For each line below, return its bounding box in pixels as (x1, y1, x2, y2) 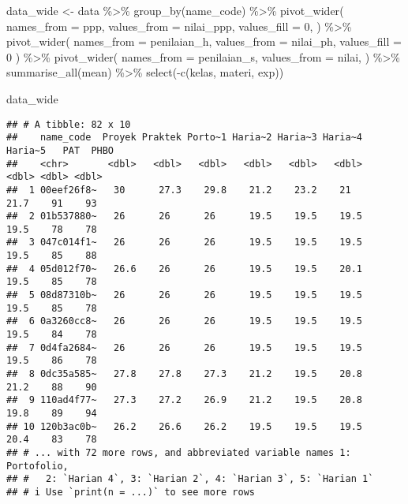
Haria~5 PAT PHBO (6, 144, 114, 156)
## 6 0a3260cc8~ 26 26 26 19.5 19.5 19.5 (6, 315, 363, 327)
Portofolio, (6, 460, 69, 472)
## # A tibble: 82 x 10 (6, 118, 131, 130)
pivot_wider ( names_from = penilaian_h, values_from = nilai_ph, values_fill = (6, 33, 402, 50)
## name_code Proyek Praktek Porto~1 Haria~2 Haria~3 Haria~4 (6, 132, 363, 144)
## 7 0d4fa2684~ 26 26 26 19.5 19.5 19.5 (6, 342, 363, 353)
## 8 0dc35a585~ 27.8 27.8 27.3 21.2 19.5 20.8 (6, 368, 363, 380)
